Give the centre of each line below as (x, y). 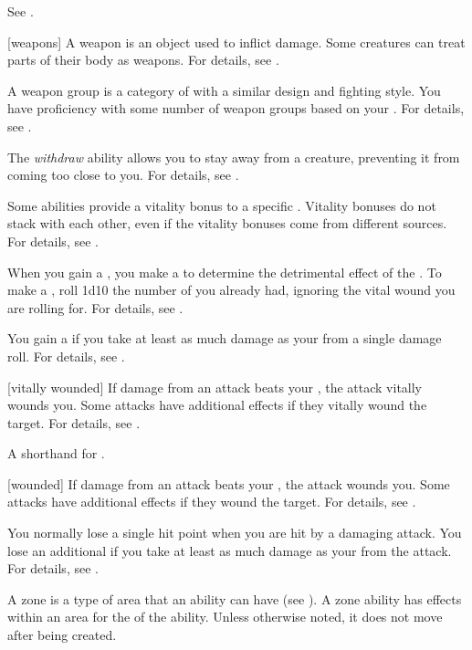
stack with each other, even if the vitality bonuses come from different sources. (227, 223)
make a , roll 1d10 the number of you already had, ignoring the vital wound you (231, 290)
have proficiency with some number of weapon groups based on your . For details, (236, 108)
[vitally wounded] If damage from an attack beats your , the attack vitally (215, 387)
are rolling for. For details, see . (95, 307)
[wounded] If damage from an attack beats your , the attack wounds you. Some (229, 483)
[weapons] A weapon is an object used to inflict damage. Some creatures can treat (236, 42)
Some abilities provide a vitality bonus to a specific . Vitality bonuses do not (222, 205)
